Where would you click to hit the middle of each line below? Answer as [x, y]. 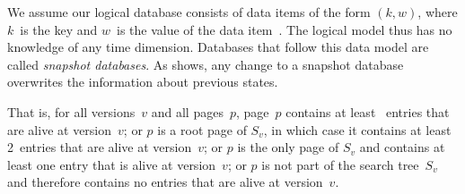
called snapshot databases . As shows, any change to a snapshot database [206, 64]
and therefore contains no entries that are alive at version [165, 182]
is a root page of [202, 129]
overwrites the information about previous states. [143, 82]
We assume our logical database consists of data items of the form [189, 12]
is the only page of [288, 147]
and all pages [187, 111]
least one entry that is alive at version [112, 164]
